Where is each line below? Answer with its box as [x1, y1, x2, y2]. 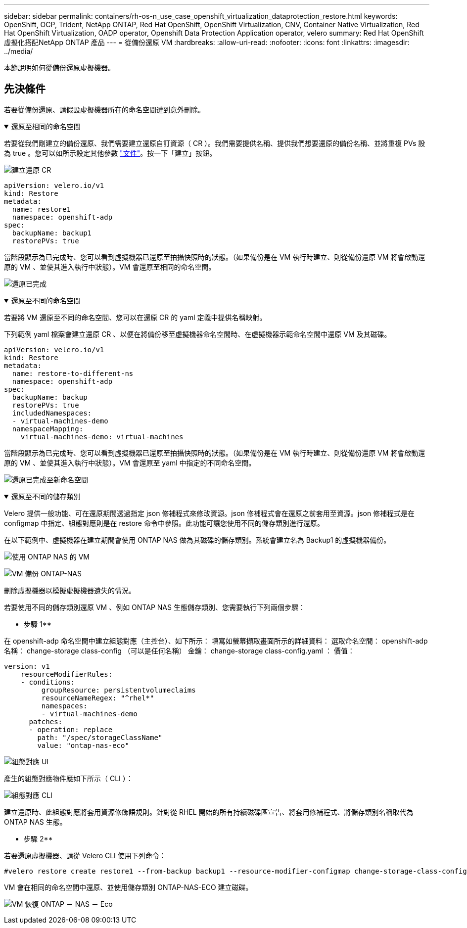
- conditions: [20, 678, 75, 686]
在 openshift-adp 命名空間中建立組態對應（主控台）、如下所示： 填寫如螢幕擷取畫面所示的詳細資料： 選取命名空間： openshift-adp [4, 636, 428, 645]
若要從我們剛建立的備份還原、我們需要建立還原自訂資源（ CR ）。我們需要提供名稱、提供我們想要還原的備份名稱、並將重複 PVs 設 [4, 139, 425, 147]
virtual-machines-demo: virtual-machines [20, 432, 184, 441]
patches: [29, 717, 63, 726]
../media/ [4, 47, 33, 55]
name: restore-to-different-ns [12, 369, 134, 377]
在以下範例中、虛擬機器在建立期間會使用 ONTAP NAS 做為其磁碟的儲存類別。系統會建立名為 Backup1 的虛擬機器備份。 [4, 535, 391, 544]
